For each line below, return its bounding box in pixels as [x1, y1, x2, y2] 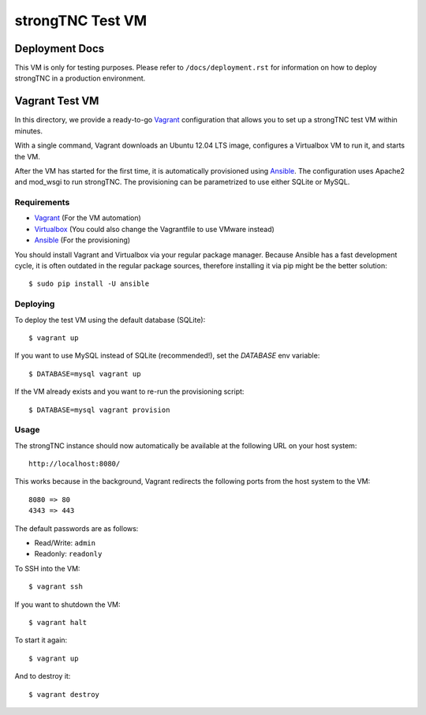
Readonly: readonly [34, 549, 103, 559]
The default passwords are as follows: [14, 523, 139, 533]
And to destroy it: [14, 672, 71, 681]
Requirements [14, 197, 70, 208]
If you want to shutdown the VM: [14, 600, 121, 609]
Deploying [14, 298, 55, 309]
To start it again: [14, 635, 68, 645]
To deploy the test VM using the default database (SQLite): [14, 315, 206, 324]
